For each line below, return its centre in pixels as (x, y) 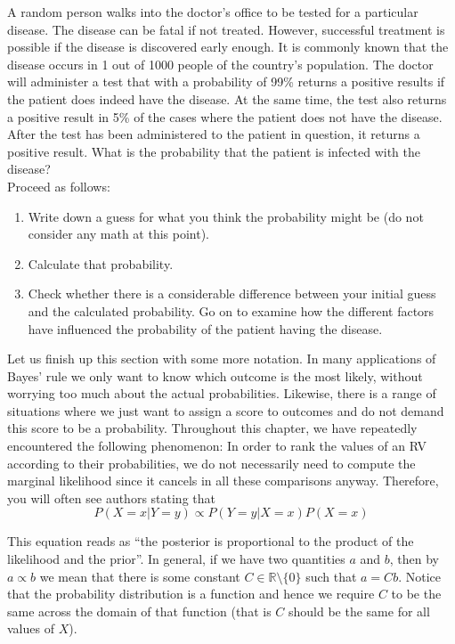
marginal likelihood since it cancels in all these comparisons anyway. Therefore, (223, 481)
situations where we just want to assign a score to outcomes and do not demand (226, 410)
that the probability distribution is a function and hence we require (191, 594)
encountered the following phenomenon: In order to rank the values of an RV (217, 446)
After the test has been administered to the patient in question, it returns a (214, 134)
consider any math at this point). (119, 234)
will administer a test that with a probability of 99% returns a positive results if (226, 82)
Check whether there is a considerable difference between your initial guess (232, 293)
